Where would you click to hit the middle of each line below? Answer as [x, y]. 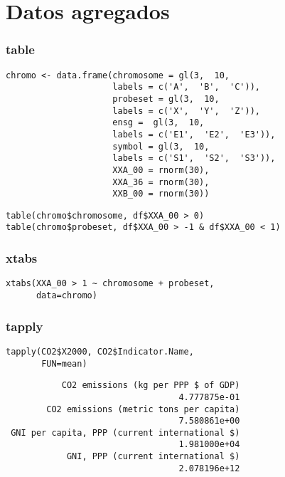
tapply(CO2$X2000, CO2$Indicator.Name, [100, 351]
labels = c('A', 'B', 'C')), [186, 87]
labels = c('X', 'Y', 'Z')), [186, 111]
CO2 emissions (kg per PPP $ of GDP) [151, 386]
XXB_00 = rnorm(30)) [161, 194]
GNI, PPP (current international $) [153, 457]
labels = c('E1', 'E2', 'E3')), [194, 134]
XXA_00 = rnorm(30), [161, 170]
